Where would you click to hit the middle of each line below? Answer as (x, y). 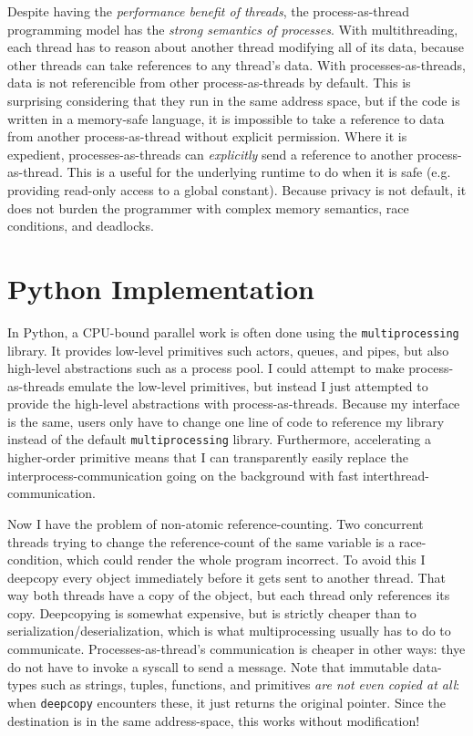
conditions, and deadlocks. (81, 226)
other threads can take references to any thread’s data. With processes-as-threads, (236, 64)
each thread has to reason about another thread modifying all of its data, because (236, 47)
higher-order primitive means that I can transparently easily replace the (208, 457)
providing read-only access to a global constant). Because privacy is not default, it (237, 189)
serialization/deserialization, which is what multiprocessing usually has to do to (229, 631)
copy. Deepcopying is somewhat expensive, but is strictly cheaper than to (212, 612)
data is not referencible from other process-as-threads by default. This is (209, 83)
